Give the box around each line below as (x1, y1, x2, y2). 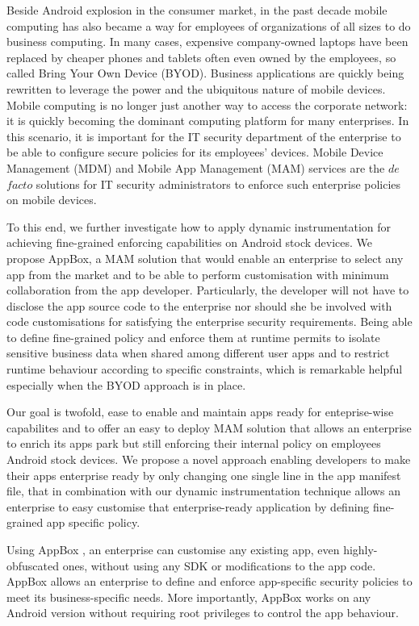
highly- (343, 541, 378, 557)
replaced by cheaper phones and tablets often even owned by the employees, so (6, 48, 396, 65)
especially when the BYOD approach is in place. (6, 376, 246, 393)
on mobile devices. (6, 191, 97, 208)
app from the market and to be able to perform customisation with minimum (6, 265, 389, 282)
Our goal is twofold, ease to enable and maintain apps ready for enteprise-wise (6, 403, 394, 420)
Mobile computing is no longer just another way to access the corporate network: (6, 96, 408, 113)
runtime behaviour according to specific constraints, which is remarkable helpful (6, 361, 403, 378)
